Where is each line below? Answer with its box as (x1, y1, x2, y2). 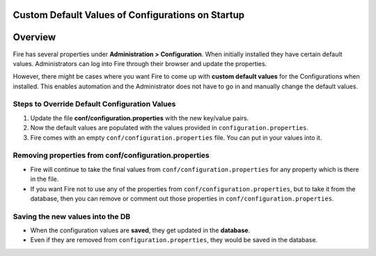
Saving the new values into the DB (13, 211, 131, 221)
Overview (13, 31, 56, 43)
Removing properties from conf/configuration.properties (13, 150, 210, 160)
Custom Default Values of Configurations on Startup (13, 9, 245, 21)
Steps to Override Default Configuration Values (13, 99, 176, 109)
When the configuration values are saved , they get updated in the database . (30, 226, 251, 234)
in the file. (30, 175, 59, 184)
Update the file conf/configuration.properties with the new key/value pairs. (30, 113, 249, 122)
